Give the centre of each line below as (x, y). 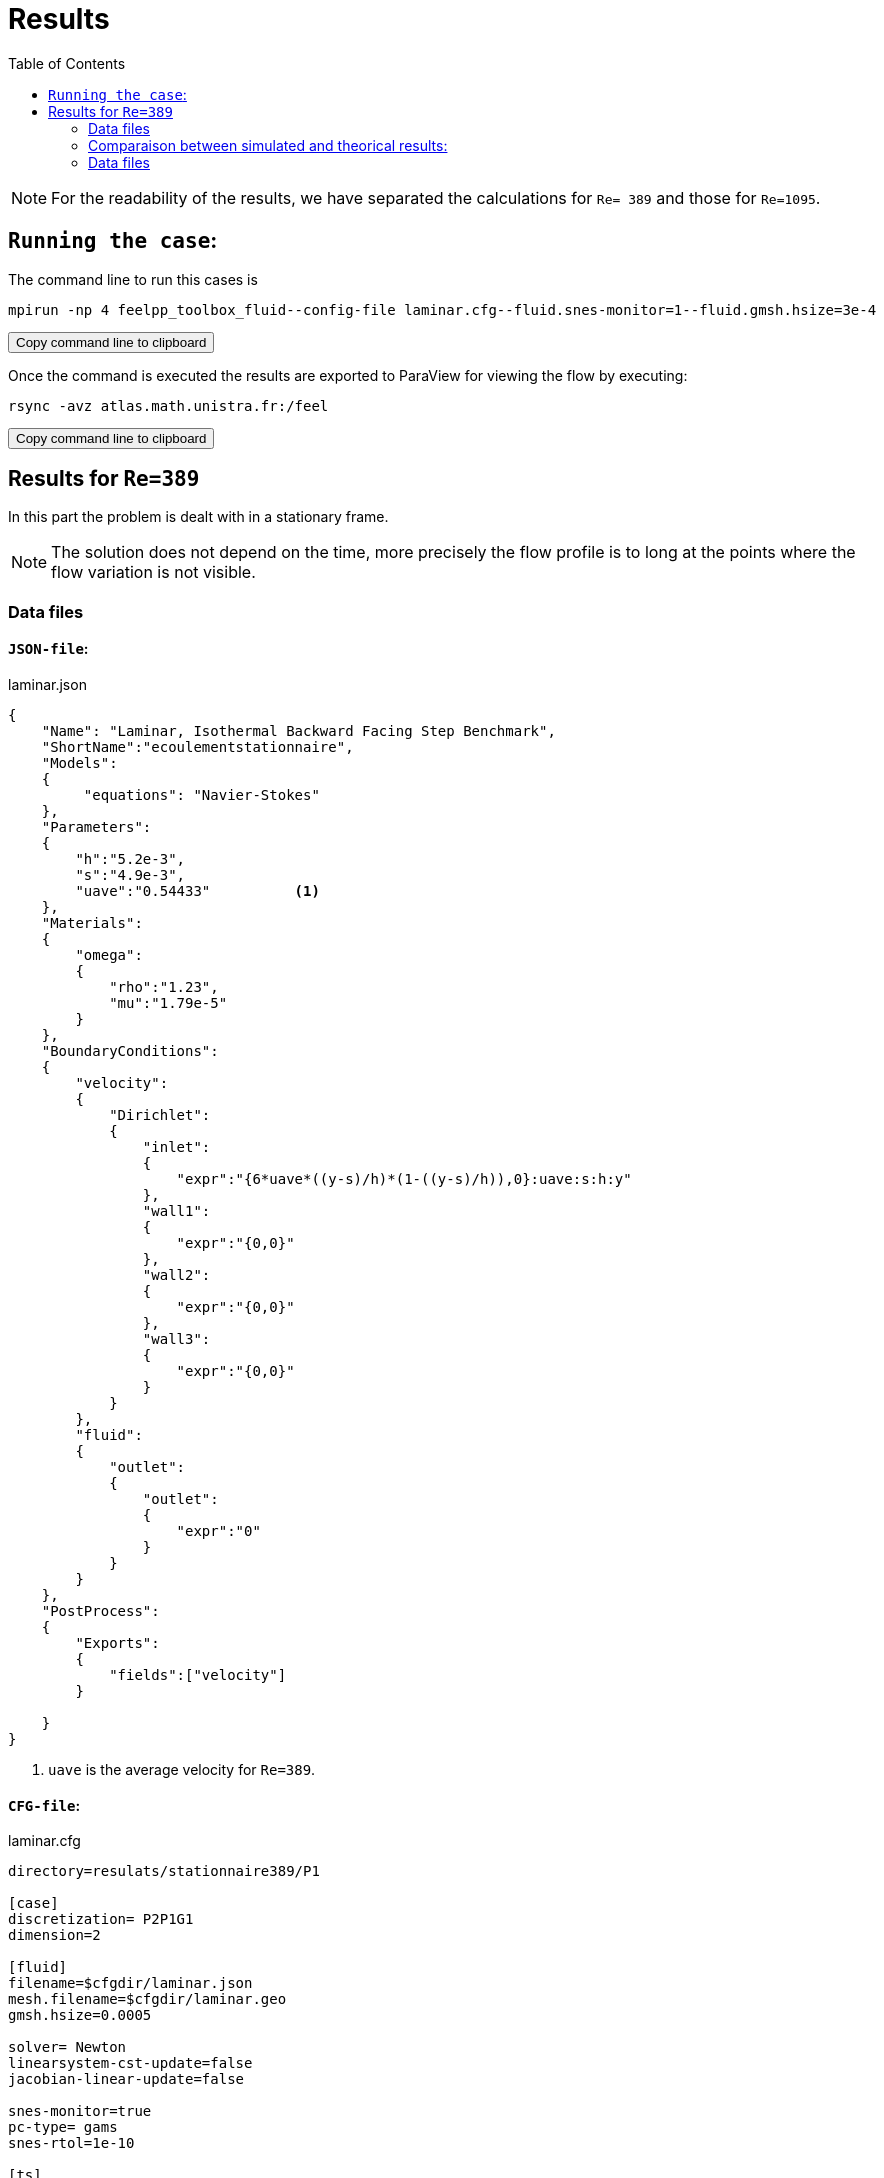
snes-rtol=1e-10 (71, 2143)
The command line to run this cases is (133, 279)
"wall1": (176, 1211)
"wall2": (176, 1275)
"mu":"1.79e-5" (168, 1003)
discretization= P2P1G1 (101, 1919)
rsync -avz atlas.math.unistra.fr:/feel (168, 405)
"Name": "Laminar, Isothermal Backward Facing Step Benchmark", (298, 731)
